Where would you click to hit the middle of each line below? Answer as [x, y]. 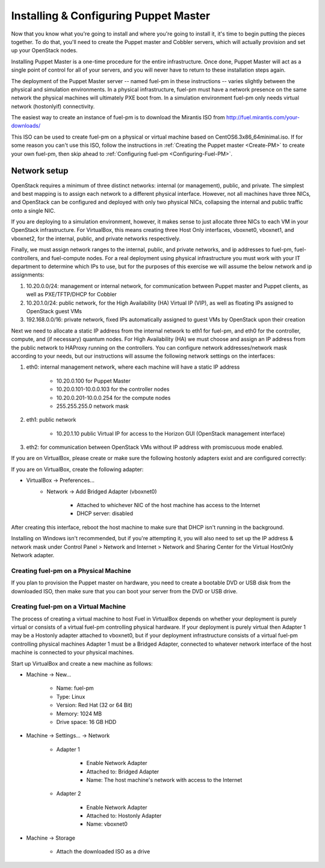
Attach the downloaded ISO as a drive [103, 852]
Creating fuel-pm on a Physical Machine [71, 570]
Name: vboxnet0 [107, 824]
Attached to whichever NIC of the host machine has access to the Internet [169, 505]
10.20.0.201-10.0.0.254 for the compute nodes [113, 398]
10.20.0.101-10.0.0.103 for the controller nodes [113, 389]
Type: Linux [71, 696]
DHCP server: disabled [105, 514]
